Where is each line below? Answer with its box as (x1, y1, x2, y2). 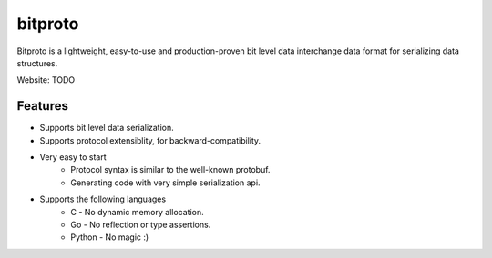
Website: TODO (16, 74, 76, 85)
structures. (16, 57, 58, 68)
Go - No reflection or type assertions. (70, 219, 211, 230)
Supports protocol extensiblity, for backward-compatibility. (39, 134, 261, 145)
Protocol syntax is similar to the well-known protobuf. (70, 164, 271, 175)
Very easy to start (39, 152, 107, 163)
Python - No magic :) (70, 232, 149, 243)
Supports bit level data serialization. (39, 123, 175, 134)
